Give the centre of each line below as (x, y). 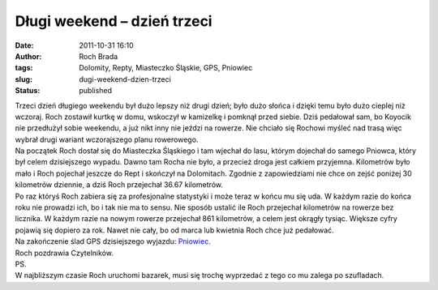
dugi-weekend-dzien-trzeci (125, 79)
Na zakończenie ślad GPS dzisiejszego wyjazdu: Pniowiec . (113, 241)
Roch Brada (99, 56)
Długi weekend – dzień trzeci (114, 21)
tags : (24, 68)
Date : (24, 45)
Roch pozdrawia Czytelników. (64, 253)
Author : (28, 56)
